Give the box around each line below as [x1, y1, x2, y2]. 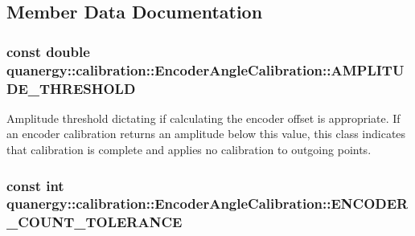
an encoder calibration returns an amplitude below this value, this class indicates [6, 125, 406, 142]
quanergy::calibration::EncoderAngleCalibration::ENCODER [6, 193, 409, 214]
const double [6, 41, 90, 61]
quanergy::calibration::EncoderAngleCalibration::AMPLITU [6, 59, 405, 79]
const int [6, 175, 64, 195]
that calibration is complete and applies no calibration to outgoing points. [6, 141, 372, 158]
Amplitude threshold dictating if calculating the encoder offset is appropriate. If [6, 109, 401, 126]
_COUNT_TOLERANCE [6, 212, 183, 232]
